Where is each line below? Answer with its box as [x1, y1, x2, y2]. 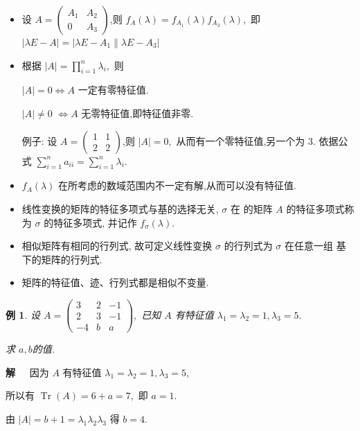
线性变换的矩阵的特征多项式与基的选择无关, [21, 201, 219, 215]
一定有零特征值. [78, 82, 149, 97]
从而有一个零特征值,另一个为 [176, 133, 305, 148]
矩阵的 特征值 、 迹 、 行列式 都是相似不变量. [21, 275, 209, 290]
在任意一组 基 [285, 238, 346, 253]
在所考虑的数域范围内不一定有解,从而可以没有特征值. [58, 178, 296, 193]
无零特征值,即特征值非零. [81, 105, 194, 120]
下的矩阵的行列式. [21, 252, 102, 266]
